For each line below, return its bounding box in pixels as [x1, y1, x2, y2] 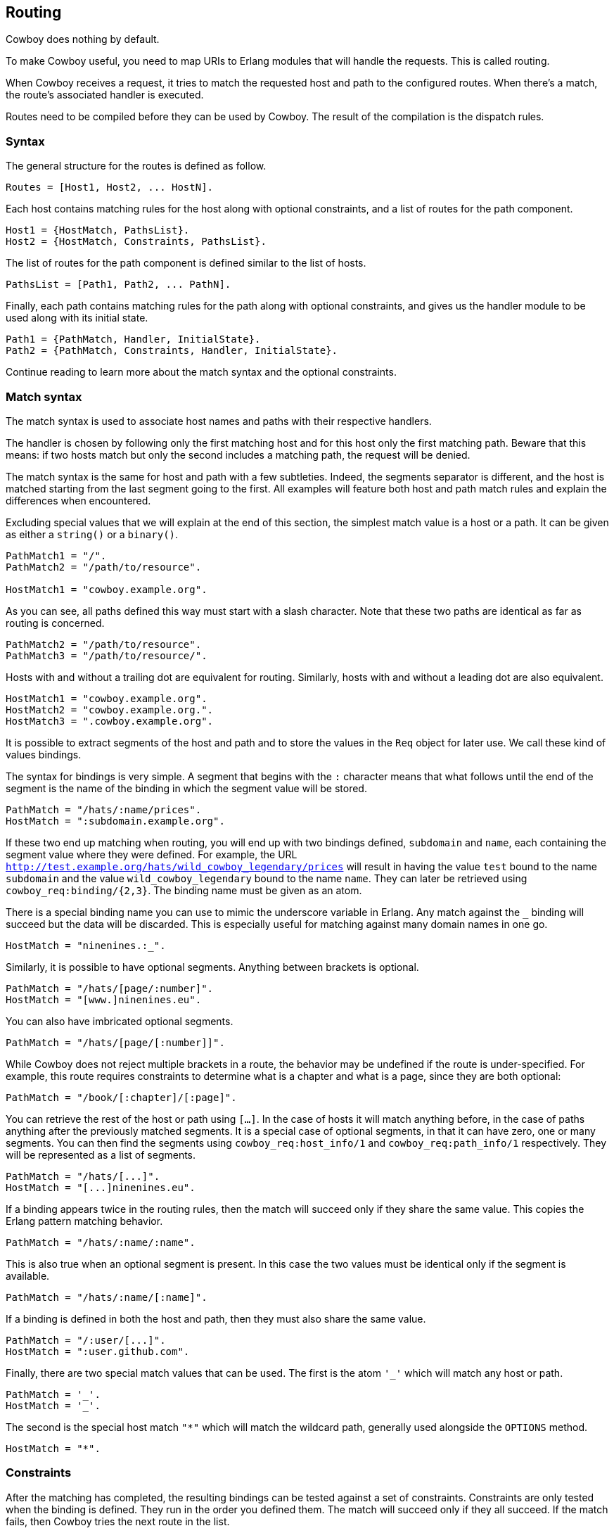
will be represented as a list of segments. [6, 1148, 196, 1161]
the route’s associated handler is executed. [6, 89, 204, 101]
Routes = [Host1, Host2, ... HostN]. [6, 182, 214, 193]
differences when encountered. [6, 494, 151, 507]
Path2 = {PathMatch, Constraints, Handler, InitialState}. [6, 345, 338, 357]
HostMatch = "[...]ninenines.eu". [6, 1181, 196, 1193]
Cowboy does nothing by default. [6, 33, 160, 46]
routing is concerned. [6, 616, 105, 629]
